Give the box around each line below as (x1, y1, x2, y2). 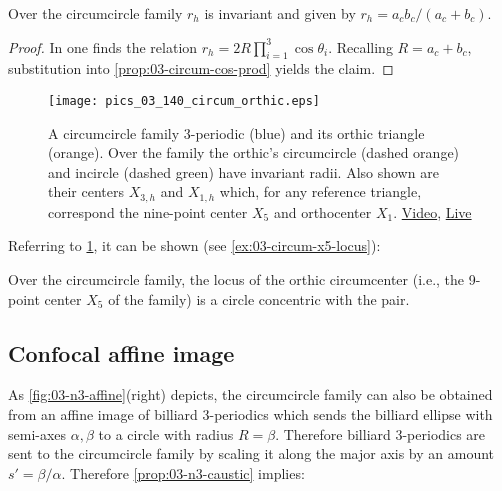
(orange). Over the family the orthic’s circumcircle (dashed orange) (48, 142, 460, 163)
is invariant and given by (204, 3, 356, 23)
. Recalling (328, 36, 393, 57)
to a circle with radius (98, 423, 234, 444)
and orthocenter (273, 201, 372, 222)
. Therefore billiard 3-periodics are (275, 423, 486, 444)
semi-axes (8, 423, 67, 444)
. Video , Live (393, 201, 472, 222)
